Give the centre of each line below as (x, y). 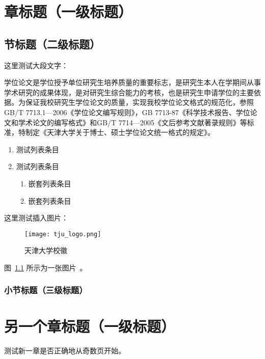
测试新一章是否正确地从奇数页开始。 (65, 350)
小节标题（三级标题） (46, 290)
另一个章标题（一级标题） (90, 326)
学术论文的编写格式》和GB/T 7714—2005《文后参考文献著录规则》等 (132, 122)
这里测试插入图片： (36, 218)
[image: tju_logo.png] (63, 234)
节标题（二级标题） (52, 44)
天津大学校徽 (46, 250)
